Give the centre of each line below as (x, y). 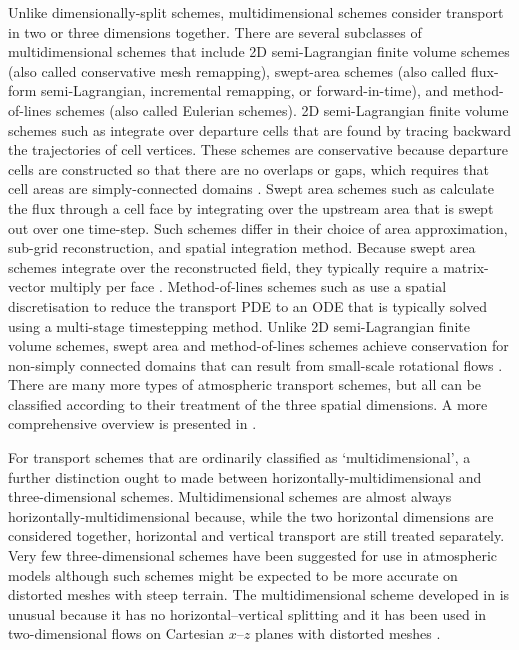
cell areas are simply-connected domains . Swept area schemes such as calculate (251, 188)
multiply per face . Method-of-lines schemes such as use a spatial (248, 286)
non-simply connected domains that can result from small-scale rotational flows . (255, 364)
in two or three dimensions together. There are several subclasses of (215, 31)
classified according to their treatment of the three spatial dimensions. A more (248, 403)
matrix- (466, 266)
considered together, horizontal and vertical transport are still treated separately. (256, 535)
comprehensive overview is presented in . (132, 423)
